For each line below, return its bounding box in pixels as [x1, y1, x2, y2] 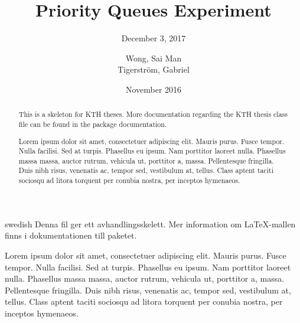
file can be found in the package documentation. [18, 119, 167, 129]
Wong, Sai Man [125, 51, 182, 64]
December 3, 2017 [121, 32, 186, 44]
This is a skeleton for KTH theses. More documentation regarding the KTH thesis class [18, 109, 288, 119]
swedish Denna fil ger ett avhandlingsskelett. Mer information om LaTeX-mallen [5, 217, 296, 230]
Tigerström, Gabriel [118, 63, 190, 76]
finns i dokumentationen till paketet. [5, 229, 137, 242]
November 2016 [125, 83, 182, 95]
